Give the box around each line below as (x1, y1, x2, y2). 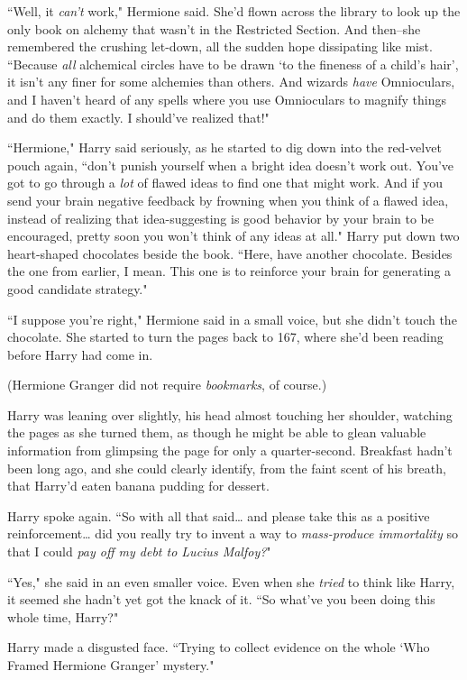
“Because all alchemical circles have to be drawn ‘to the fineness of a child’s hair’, (7, 54, 459, 73)
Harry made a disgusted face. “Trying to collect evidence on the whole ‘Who (7, 638, 430, 657)
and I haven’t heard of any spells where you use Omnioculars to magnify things (7, 89, 447, 108)
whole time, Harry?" (7, 607, 119, 626)
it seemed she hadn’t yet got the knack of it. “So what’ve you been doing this (7, 590, 435, 609)
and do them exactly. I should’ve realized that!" (7, 107, 270, 126)
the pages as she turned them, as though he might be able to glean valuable (7, 423, 426, 442)
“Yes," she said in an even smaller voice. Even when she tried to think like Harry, (7, 572, 455, 591)
